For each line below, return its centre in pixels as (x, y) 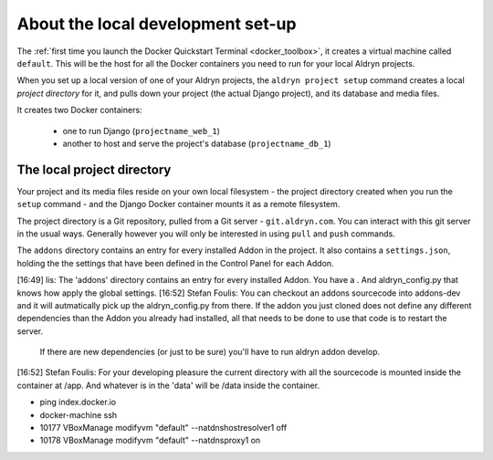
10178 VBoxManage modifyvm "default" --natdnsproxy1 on (150, 440)
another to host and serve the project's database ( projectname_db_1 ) (197, 143)
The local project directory (94, 169)
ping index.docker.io (78, 402)
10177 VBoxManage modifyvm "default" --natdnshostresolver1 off (163, 428)
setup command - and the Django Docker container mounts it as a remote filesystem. (178, 204)
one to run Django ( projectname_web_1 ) (142, 131)
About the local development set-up (157, 24)
